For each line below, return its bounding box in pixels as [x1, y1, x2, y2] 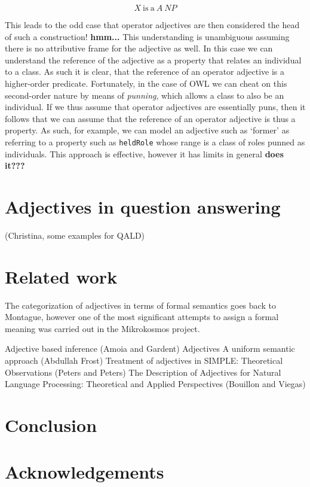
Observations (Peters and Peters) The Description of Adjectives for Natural [5, 366, 281, 378]
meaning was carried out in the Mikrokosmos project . [5, 322, 200, 334]
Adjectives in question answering [5, 194, 281, 218]
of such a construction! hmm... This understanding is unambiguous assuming [5, 30, 290, 42]
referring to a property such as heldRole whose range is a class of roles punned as [5, 135, 305, 148]
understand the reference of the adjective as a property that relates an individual [5, 53, 302, 66]
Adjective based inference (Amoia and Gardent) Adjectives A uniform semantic [5, 342, 295, 355]
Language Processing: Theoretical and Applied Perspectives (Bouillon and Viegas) [5, 378, 306, 390]
